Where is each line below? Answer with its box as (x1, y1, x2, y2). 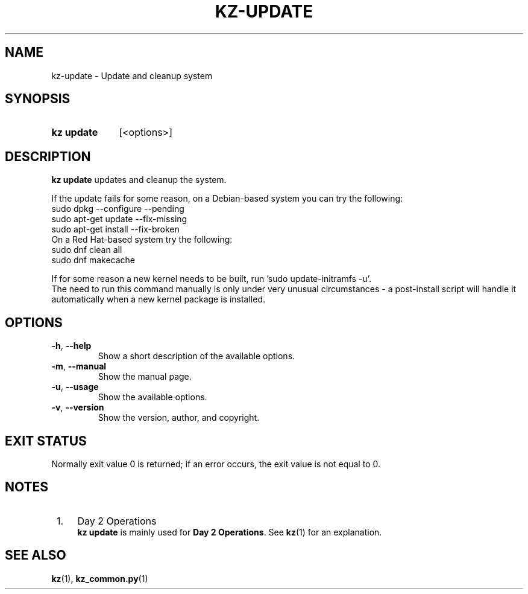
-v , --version (51, 402, 104, 413)
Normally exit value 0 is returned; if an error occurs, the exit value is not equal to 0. (51, 458, 380, 469)
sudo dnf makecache (51, 255, 136, 266)
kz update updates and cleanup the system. (51, 174, 227, 185)
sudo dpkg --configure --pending (51, 203, 184, 214)
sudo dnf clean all (51, 244, 122, 255)
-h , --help (51, 340, 92, 351)
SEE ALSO (5, 548, 66, 563)
